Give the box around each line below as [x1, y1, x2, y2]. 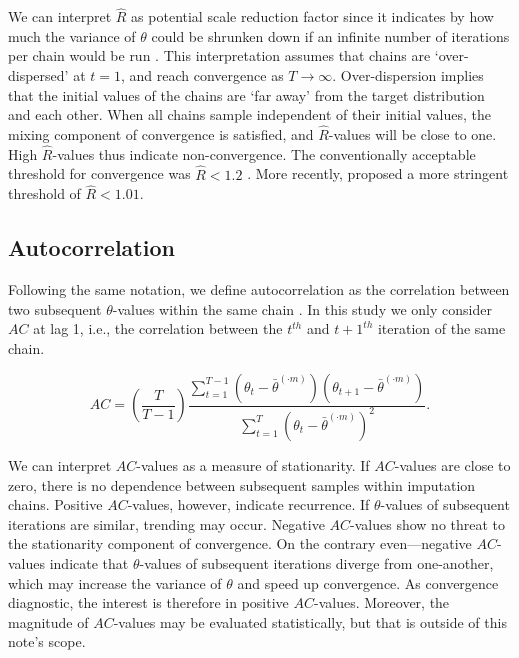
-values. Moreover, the [314, 592, 450, 613]
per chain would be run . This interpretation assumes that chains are [8, 45, 431, 66]
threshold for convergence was [8, 163, 191, 184]
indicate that [49, 552, 129, 573]
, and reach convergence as [120, 65, 284, 85]
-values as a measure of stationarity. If [136, 454, 370, 475]
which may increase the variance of [8, 572, 222, 593]
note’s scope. [8, 631, 86, 652]
